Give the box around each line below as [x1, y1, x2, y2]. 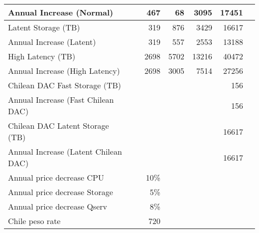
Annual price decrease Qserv [8, 201, 107, 212]
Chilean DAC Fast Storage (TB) [8, 79, 122, 91]
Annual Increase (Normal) [8, 6, 114, 18]
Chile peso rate [8, 215, 61, 227]
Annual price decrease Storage [8, 186, 113, 198]
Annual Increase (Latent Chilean [8, 146, 122, 157]
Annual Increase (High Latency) [8, 65, 120, 76]
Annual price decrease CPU [8, 172, 104, 183]
